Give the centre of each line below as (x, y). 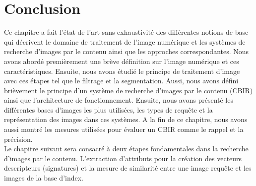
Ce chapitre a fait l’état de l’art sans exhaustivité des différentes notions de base (126, 32)
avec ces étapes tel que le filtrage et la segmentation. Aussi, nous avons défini (121, 81)
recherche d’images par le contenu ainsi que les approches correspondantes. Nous (127, 51)
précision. (18, 139)
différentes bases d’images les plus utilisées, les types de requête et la (108, 109)
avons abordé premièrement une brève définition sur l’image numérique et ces (122, 61)
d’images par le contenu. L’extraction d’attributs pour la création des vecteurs (123, 158)
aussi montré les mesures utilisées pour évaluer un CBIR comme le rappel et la (124, 129)
